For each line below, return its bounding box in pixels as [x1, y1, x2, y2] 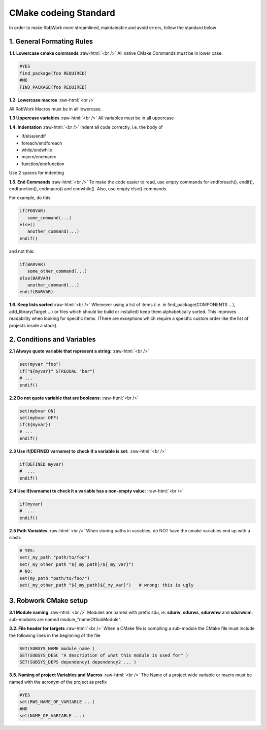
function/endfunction [21, 161, 65, 167]
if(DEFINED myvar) [19, 461, 64, 467]
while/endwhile [21, 147, 53, 153]
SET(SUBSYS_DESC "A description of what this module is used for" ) [19, 652, 189, 658]
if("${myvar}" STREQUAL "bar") [19, 368, 96, 374]
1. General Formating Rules [9, 37, 93, 46]
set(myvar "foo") [19, 361, 62, 367]
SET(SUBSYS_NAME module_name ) [19, 646, 96, 651]
